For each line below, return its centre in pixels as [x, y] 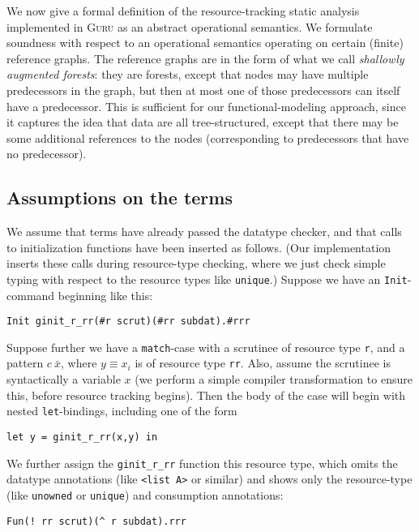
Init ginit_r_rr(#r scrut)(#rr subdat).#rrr [128, 322]
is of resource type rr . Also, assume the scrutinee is [263, 363]
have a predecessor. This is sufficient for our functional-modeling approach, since [206, 106]
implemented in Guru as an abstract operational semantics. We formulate [190, 26]
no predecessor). [47, 154]
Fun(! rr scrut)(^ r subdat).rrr [96, 521]
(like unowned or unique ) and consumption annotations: [145, 494]
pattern [25, 363]
